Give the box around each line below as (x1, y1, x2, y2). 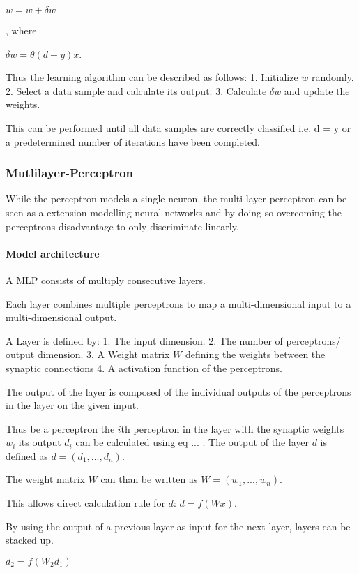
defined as (6, 448, 48, 463)
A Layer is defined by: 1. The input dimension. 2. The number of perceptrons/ (6, 333, 341, 348)
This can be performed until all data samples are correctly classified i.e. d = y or (6, 120, 351, 135)
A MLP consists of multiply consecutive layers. (6, 272, 206, 287)
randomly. (312, 70, 354, 84)
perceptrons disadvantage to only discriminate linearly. (6, 218, 239, 233)
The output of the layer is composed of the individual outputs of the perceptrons (6, 384, 351, 399)
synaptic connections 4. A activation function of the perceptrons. (6, 360, 282, 375)
